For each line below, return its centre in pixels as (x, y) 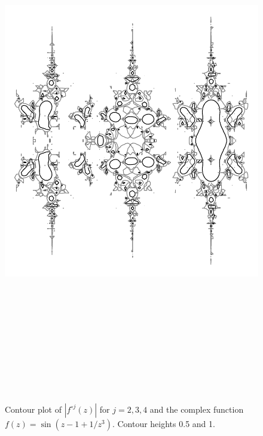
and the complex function (197, 409)
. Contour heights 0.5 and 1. (163, 423)
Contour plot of (33, 409)
